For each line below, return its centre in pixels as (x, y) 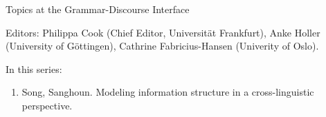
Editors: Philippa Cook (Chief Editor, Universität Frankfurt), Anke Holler (163, 32)
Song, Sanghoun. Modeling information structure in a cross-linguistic (168, 92)
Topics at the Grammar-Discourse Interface (98, 9)
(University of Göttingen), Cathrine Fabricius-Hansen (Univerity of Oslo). (162, 46)
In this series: (34, 68)
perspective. (47, 105)
